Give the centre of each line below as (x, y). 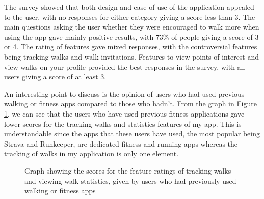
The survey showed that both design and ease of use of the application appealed (129, 7)
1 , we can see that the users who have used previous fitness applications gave (124, 113)
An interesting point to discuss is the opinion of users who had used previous (124, 93)
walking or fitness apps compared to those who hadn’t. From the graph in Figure (130, 104)
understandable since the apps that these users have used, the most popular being (132, 134)
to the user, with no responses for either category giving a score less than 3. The (130, 17)
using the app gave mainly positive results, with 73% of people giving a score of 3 (131, 36)
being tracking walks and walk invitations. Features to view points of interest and (132, 56)
